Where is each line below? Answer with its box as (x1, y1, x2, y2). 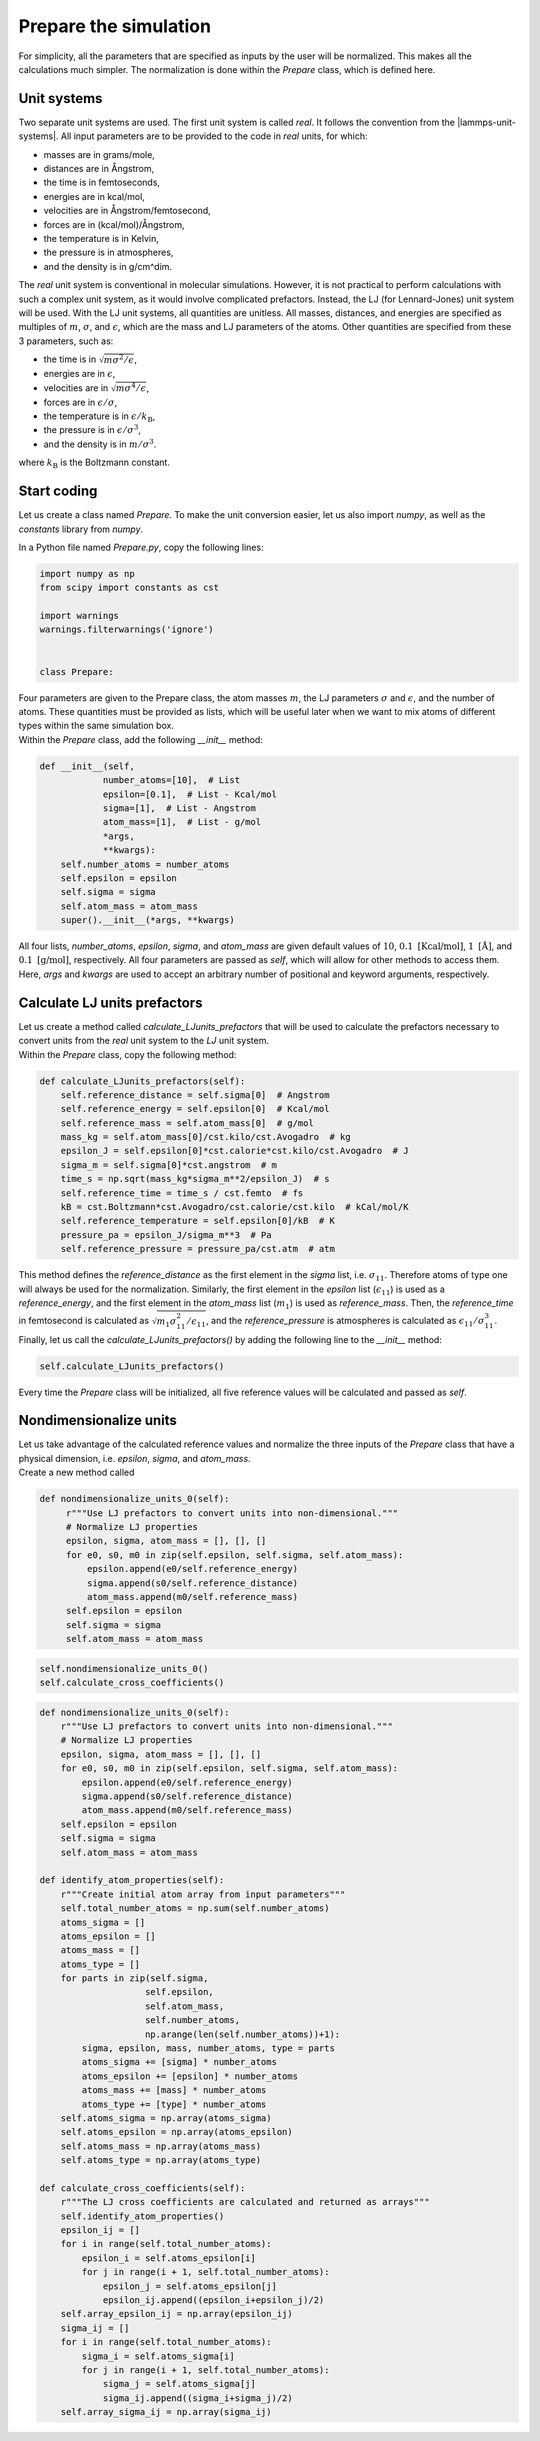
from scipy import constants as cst (39, 582, 220, 594)
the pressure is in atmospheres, (43, 246, 174, 259)
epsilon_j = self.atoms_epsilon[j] (102, 2280, 277, 2292)
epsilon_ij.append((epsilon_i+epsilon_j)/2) (102, 2295, 325, 2306)
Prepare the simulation (18, 15, 212, 37)
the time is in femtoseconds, (43, 176, 160, 189)
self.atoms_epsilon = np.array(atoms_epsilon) (60, 2126, 294, 2138)
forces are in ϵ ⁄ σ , (43, 396, 118, 408)
